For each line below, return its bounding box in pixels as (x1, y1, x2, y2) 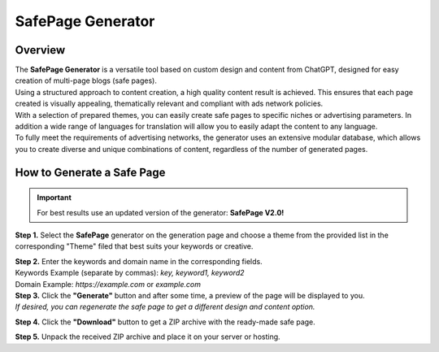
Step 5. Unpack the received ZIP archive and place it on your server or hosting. (15, 332, 280, 341)
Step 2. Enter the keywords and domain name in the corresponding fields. (15, 256, 263, 266)
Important (37, 193, 72, 202)
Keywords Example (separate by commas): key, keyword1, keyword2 (15, 268, 245, 278)
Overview (15, 43, 66, 57)
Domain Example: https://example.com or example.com (15, 279, 201, 289)
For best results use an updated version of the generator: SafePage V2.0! (37, 207, 285, 217)
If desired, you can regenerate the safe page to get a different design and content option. (15, 302, 315, 312)
